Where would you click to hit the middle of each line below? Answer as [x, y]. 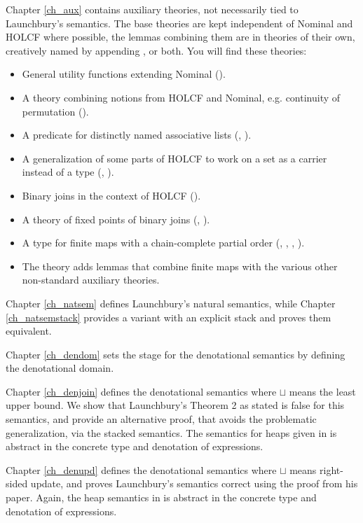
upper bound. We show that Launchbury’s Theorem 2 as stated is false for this [175, 405]
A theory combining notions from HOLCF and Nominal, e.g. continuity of [181, 97]
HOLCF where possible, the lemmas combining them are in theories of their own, [180, 37]
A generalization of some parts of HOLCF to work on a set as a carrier [174, 158]
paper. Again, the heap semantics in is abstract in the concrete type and [161, 497]
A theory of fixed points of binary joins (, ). [116, 219]
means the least [322, 391]
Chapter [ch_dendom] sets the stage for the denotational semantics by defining [176, 354]
